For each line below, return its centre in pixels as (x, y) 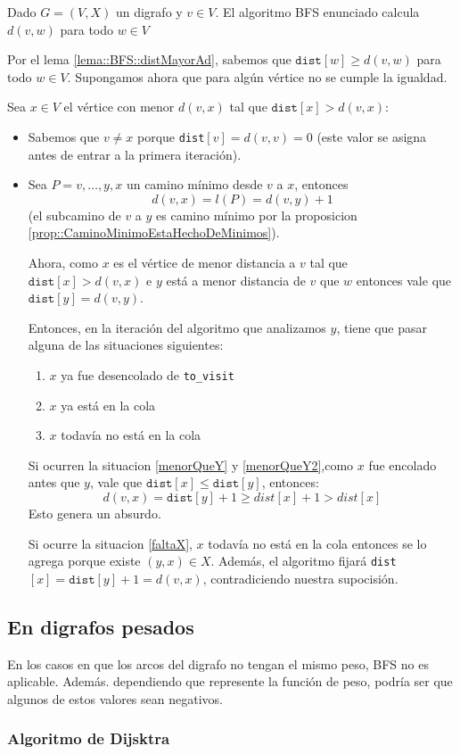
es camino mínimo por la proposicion (257, 215)
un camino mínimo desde (194, 184)
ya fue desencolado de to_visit (148, 374)
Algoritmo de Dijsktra (89, 738)
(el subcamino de (74, 215)
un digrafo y (149, 12)
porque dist (171, 136)
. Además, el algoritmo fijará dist (304, 561)
